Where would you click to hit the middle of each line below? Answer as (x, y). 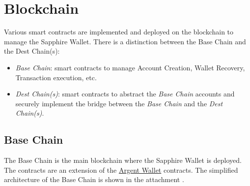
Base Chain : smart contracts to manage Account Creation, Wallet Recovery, (130, 67)
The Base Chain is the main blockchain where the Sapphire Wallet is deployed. (123, 160)
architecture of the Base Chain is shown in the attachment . (94, 179)
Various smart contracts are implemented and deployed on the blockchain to (119, 32)
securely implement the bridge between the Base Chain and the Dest (119, 103)
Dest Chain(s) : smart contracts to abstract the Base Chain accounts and (125, 94)
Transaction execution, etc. (56, 77)
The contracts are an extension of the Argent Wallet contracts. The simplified (121, 170)
